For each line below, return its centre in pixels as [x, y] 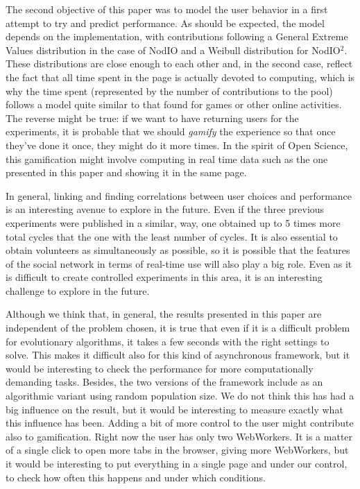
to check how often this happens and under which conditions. [136, 477]
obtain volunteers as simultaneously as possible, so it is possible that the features [178, 250]
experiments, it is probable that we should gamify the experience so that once [171, 131]
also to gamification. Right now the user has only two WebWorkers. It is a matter [179, 436]
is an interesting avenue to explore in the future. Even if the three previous [165, 209]
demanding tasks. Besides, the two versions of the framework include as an [164, 382]
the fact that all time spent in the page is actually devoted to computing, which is [180, 77]
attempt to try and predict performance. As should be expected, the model [165, 23]
